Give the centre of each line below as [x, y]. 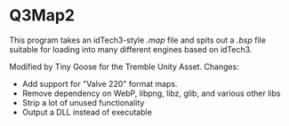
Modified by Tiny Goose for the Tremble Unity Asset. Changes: [124, 67]
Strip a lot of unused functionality [83, 102]
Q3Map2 [42, 16]
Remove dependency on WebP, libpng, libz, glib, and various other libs [151, 93]
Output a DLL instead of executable [87, 112]
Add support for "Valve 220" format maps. [100, 83]
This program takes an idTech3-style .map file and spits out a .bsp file [138, 40]
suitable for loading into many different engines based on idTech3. [131, 49]
